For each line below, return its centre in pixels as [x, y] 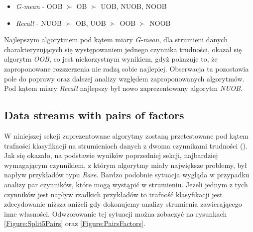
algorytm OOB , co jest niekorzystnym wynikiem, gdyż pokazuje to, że [111, 59]
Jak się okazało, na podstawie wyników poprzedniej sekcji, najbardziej [111, 155]
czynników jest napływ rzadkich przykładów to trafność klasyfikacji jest [113, 194]
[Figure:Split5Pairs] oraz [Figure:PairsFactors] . [75, 223]
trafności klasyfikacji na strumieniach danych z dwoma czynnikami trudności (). [126, 145]
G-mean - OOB [39, 6]
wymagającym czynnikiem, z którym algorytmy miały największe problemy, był [126, 165]
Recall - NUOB [39, 23]
